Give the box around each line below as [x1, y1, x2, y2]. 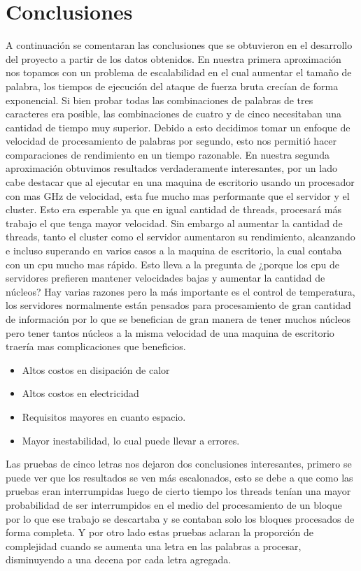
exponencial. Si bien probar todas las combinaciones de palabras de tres [6, 92, 313, 107]
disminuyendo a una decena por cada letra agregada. [6, 552, 232, 567]
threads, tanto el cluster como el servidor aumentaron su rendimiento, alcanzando [6, 229, 355, 244]
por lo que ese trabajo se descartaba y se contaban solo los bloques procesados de [6, 511, 355, 526]
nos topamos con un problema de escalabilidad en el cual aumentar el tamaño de [6, 65, 352, 80]
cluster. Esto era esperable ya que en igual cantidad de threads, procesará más [6, 202, 341, 217]
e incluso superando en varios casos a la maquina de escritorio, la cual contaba [6, 243, 342, 258]
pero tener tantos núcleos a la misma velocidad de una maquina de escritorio [6, 325, 334, 340]
